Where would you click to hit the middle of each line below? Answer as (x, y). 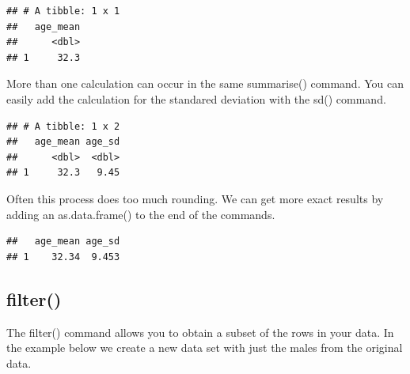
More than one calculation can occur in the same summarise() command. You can (205, 83)
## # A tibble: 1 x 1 (63, 11)
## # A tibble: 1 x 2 (63, 126)
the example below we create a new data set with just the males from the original (205, 348)
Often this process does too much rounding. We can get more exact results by (195, 198)
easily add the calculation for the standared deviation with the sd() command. (196, 98)
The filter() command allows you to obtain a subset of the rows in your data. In (200, 332)
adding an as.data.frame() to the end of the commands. (141, 214)
